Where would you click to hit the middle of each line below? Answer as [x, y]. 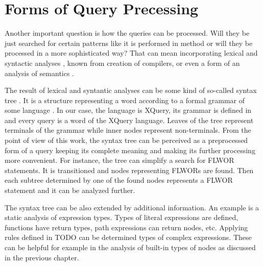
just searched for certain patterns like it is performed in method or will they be [129, 43]
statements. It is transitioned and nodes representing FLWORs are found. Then [129, 170]
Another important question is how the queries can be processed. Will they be [127, 33]
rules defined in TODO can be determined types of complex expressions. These [128, 237]
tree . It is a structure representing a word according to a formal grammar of [125, 100]
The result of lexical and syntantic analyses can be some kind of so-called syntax [131, 90]
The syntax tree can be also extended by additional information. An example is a [132, 207]
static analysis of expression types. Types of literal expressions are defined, [122, 217]
